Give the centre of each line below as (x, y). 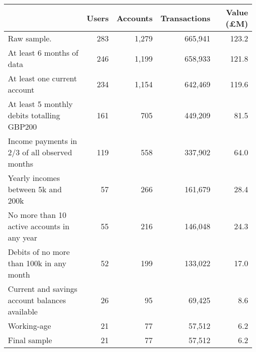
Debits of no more (39, 252)
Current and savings (43, 289)
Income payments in (43, 141)
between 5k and (35, 189)
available (23, 311)
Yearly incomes (34, 178)
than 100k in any (37, 263)
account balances (37, 300)
